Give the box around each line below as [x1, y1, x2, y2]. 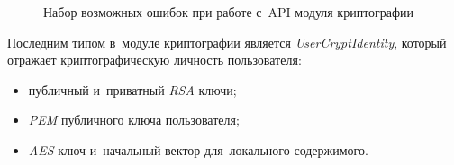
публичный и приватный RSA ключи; [28, 80, 237, 99]
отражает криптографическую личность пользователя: [7, 50, 302, 69]
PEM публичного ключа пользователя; [28, 110, 240, 129]
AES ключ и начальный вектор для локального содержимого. [28, 140, 368, 159]
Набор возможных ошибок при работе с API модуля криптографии [43, 3, 414, 21]
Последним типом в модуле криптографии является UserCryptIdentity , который [7, 32, 447, 51]
